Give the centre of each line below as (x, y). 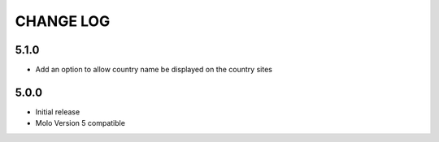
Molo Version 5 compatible (80, 123)
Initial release (58, 112)
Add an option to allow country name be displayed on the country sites (154, 70)
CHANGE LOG (63, 21)
